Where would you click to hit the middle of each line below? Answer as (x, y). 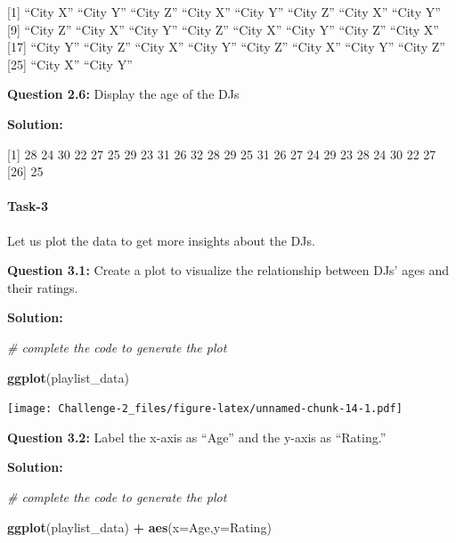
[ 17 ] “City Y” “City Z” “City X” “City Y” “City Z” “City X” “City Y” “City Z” (226, 47)
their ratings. (43, 287)
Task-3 (28, 206)
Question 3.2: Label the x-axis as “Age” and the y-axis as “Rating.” (197, 437)
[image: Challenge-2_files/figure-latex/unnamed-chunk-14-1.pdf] (205, 409)
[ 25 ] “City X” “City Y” (70, 64)
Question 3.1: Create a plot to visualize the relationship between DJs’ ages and (228, 270)
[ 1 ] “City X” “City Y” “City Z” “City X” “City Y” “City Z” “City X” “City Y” (224, 12)
